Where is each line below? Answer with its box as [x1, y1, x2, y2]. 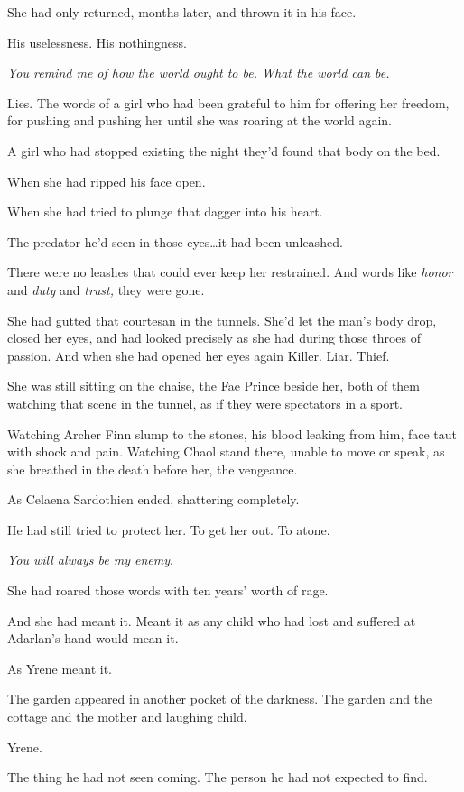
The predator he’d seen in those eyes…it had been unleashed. [7, 232, 343, 251]
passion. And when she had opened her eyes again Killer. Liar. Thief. [7, 345, 390, 364]
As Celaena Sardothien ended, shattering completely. [7, 490, 300, 509]
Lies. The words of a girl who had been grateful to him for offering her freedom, [7, 93, 450, 112]
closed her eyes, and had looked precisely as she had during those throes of [7, 328, 422, 347]
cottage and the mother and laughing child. [7, 707, 247, 726]
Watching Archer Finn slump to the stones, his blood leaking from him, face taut [7, 424, 458, 443]
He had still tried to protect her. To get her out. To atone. [7, 520, 330, 539]
